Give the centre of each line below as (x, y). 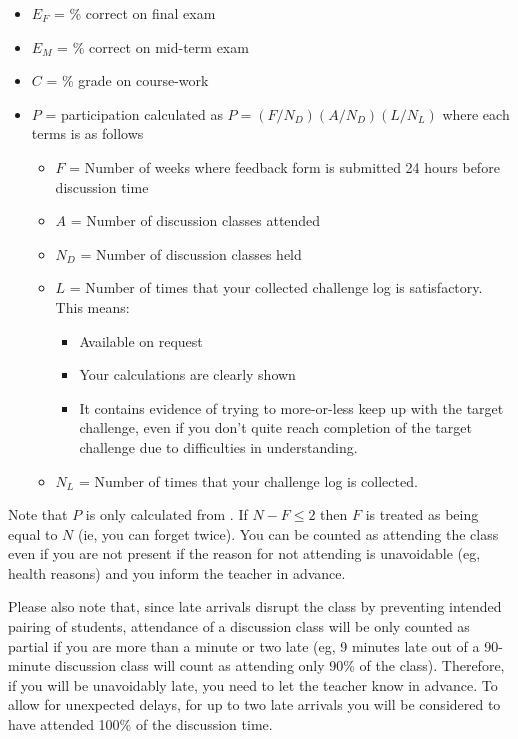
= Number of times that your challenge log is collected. (248, 480)
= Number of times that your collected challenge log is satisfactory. (276, 287)
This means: (92, 306)
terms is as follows (87, 133)
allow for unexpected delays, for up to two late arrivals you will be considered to (254, 704)
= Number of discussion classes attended (195, 220)
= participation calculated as (134, 113)
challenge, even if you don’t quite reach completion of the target (275, 427)
